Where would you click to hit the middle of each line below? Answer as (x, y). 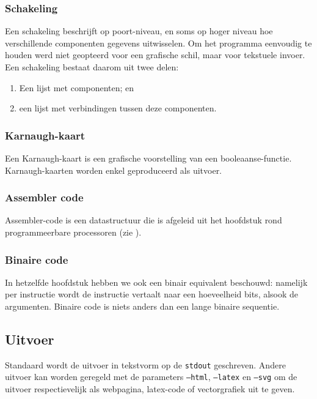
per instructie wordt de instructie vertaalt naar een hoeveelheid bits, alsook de (152, 294)
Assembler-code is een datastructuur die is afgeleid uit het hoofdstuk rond (144, 220)
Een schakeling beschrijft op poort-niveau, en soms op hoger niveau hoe (139, 31)
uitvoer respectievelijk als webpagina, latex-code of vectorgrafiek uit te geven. (150, 389)
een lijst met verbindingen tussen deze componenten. (118, 108)
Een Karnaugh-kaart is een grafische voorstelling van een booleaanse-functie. (148, 158)
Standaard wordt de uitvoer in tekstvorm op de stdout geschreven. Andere (145, 364)
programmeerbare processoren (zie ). (73, 232)
